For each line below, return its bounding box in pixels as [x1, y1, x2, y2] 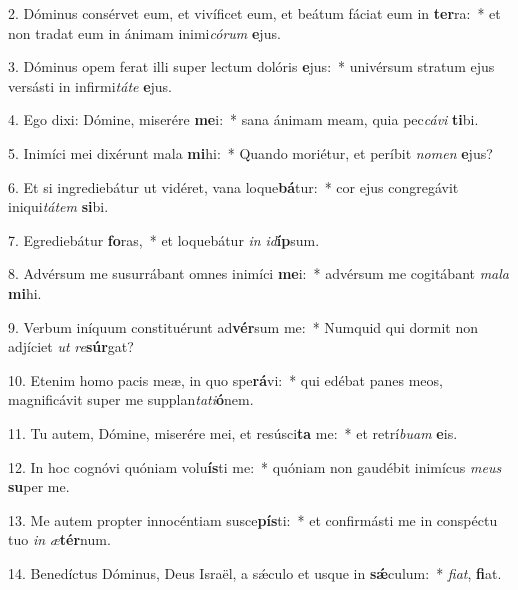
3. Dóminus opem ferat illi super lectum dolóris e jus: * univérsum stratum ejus [8, 56, 495, 77]
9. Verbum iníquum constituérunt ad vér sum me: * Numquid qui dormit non [8, 316, 479, 337]
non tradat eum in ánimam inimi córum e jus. [8, 22, 281, 43]
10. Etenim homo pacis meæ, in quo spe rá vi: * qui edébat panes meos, [8, 369, 443, 390]
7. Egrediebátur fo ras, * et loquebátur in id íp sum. [8, 229, 320, 250]
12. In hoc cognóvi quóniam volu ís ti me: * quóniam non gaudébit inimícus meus [8, 456, 502, 477]
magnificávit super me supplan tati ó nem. [8, 389, 254, 410]
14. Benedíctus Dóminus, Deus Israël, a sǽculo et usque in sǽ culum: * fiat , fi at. [8, 562, 502, 583]
